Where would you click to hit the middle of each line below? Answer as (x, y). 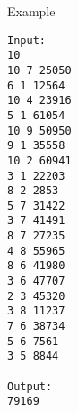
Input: (26, 40)
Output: (30, 386)
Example (31, 11)
